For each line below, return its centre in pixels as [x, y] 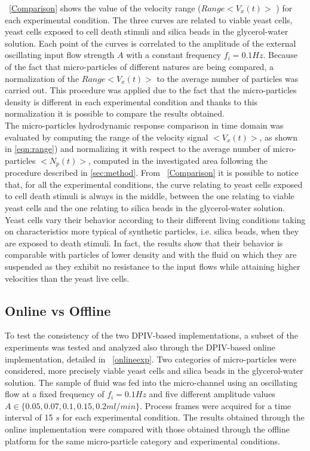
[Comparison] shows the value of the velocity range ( [105, 8]
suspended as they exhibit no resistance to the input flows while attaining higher [153, 266]
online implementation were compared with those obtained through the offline [147, 429]
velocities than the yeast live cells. [67, 278]
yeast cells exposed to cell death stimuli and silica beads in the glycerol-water [147, 31]
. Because [280, 55]
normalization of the [42, 78]
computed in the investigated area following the [180, 160]
